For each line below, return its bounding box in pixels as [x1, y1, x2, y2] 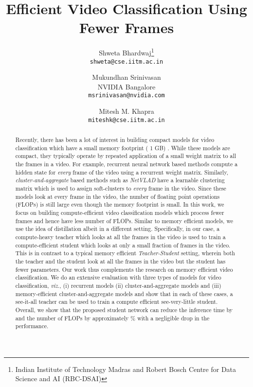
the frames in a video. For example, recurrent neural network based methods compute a [15, 160, 238, 168]
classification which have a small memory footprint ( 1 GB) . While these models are [15, 143, 230, 152]
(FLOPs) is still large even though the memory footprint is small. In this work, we [15, 200, 224, 209]
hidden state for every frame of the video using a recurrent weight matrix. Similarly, [15, 168, 228, 176]
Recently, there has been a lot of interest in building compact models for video [15, 136, 215, 144]
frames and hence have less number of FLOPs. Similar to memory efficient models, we [15, 216, 233, 225]
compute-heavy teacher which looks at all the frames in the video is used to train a [15, 232, 226, 241]
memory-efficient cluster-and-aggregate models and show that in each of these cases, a [15, 289, 233, 298]
